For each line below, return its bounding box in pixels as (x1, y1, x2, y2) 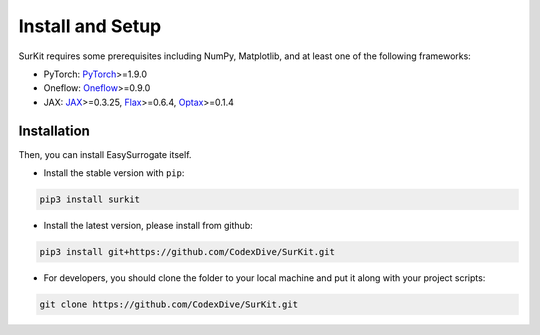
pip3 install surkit (39, 194, 140, 205)
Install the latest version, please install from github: (43, 219, 254, 231)
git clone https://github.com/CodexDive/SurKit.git (39, 298, 299, 310)
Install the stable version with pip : (43, 167, 185, 179)
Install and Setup (18, 15, 162, 37)
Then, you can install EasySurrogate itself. (18, 148, 192, 160)
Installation (18, 122, 90, 139)
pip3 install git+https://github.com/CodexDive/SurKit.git (39, 246, 335, 257)
